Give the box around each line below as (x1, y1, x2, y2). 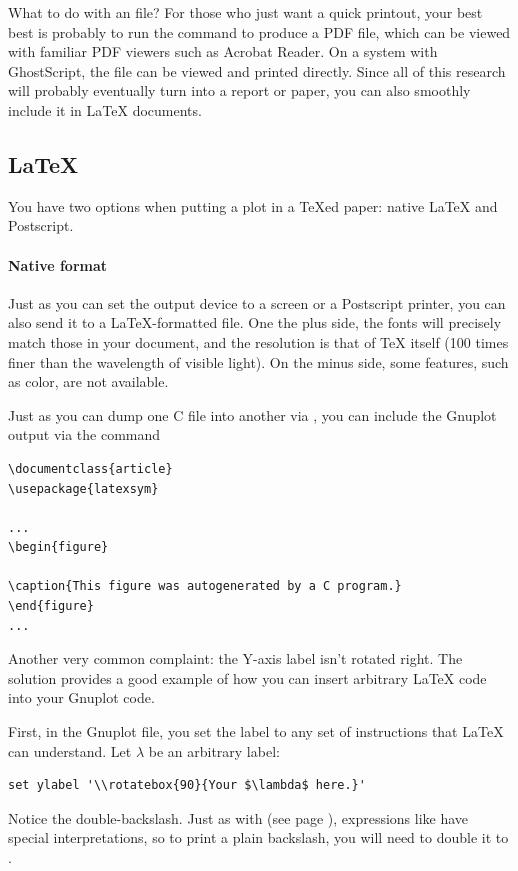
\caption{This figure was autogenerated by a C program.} (8, 579, 402, 594)
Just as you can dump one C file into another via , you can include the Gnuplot (8, 404, 497, 425)
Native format (8, 254, 108, 275)
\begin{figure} (8, 540, 109, 555)
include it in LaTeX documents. (8, 99, 202, 120)
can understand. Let (8, 740, 132, 761)
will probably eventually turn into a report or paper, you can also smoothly (8, 80, 471, 101)
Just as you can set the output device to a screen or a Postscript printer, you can (8, 292, 506, 313)
